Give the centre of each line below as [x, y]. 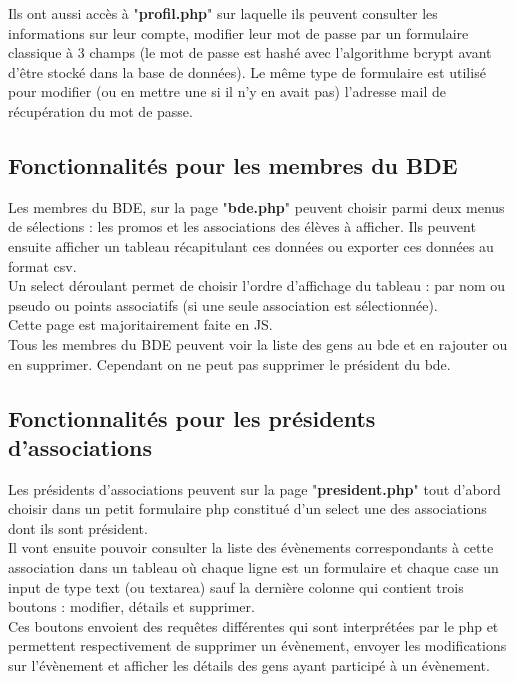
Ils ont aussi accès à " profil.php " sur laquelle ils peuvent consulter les [223, 13]
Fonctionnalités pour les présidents [192, 417]
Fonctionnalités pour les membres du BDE [233, 164]
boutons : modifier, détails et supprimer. [131, 606]
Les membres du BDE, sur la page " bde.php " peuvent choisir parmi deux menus [256, 206]
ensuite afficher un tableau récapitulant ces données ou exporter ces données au [251, 245]
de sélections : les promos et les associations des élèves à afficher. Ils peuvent [242, 226]
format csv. [42, 265]
